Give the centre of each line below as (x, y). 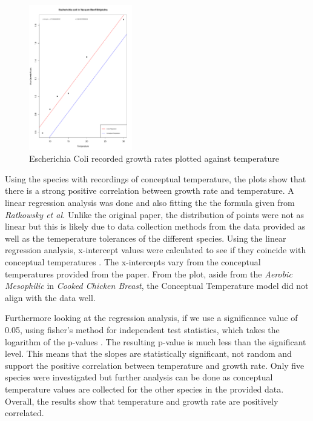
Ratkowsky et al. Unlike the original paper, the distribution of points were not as (155, 214)
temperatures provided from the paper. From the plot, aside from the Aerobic (149, 273)
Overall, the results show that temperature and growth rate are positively (142, 401)
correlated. (25, 413)
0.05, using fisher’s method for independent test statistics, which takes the (142, 329)
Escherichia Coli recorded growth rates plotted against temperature (154, 158)
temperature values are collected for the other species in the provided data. (144, 389)
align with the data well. (50, 297)
